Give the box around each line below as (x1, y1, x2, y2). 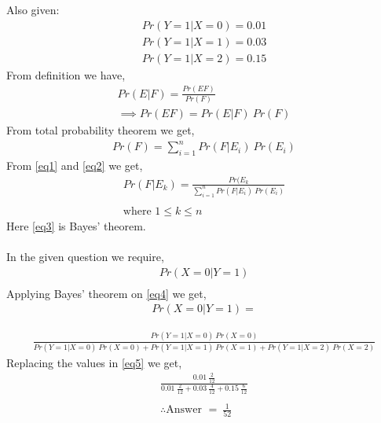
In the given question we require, (6, 248, 164, 264)
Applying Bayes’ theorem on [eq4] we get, (6, 285, 207, 301)
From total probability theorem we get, (6, 121, 195, 138)
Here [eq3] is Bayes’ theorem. (6, 217, 146, 234)
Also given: (6, 2, 60, 17)
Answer (166, 404, 202, 416)
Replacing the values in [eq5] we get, (6, 354, 182, 370)
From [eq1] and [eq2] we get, (6, 156, 143, 173)
